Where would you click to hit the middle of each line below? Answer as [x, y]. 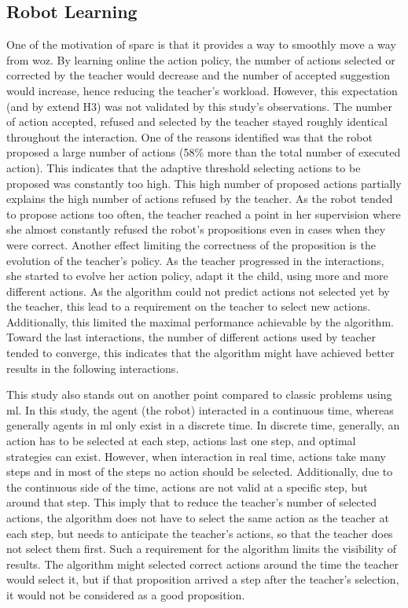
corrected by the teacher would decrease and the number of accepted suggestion [198, 75]
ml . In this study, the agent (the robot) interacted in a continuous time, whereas [200, 409]
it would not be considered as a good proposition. [126, 594]
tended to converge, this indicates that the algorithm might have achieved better [200, 353]
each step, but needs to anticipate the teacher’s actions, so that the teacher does [200, 533]
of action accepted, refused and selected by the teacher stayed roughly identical [197, 122]
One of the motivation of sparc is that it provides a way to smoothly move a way [201, 44]
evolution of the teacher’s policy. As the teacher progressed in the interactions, [195, 260]
